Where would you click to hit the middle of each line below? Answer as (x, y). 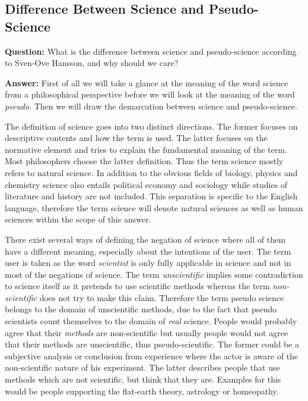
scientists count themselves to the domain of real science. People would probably (151, 321)
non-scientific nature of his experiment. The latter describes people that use (142, 367)
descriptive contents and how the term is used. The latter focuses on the (136, 138)
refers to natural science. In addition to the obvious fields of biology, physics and (151, 172)
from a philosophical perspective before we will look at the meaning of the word (150, 94)
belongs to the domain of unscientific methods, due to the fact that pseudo (141, 309)
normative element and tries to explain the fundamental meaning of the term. (146, 149)
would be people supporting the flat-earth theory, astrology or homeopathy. (142, 391)
